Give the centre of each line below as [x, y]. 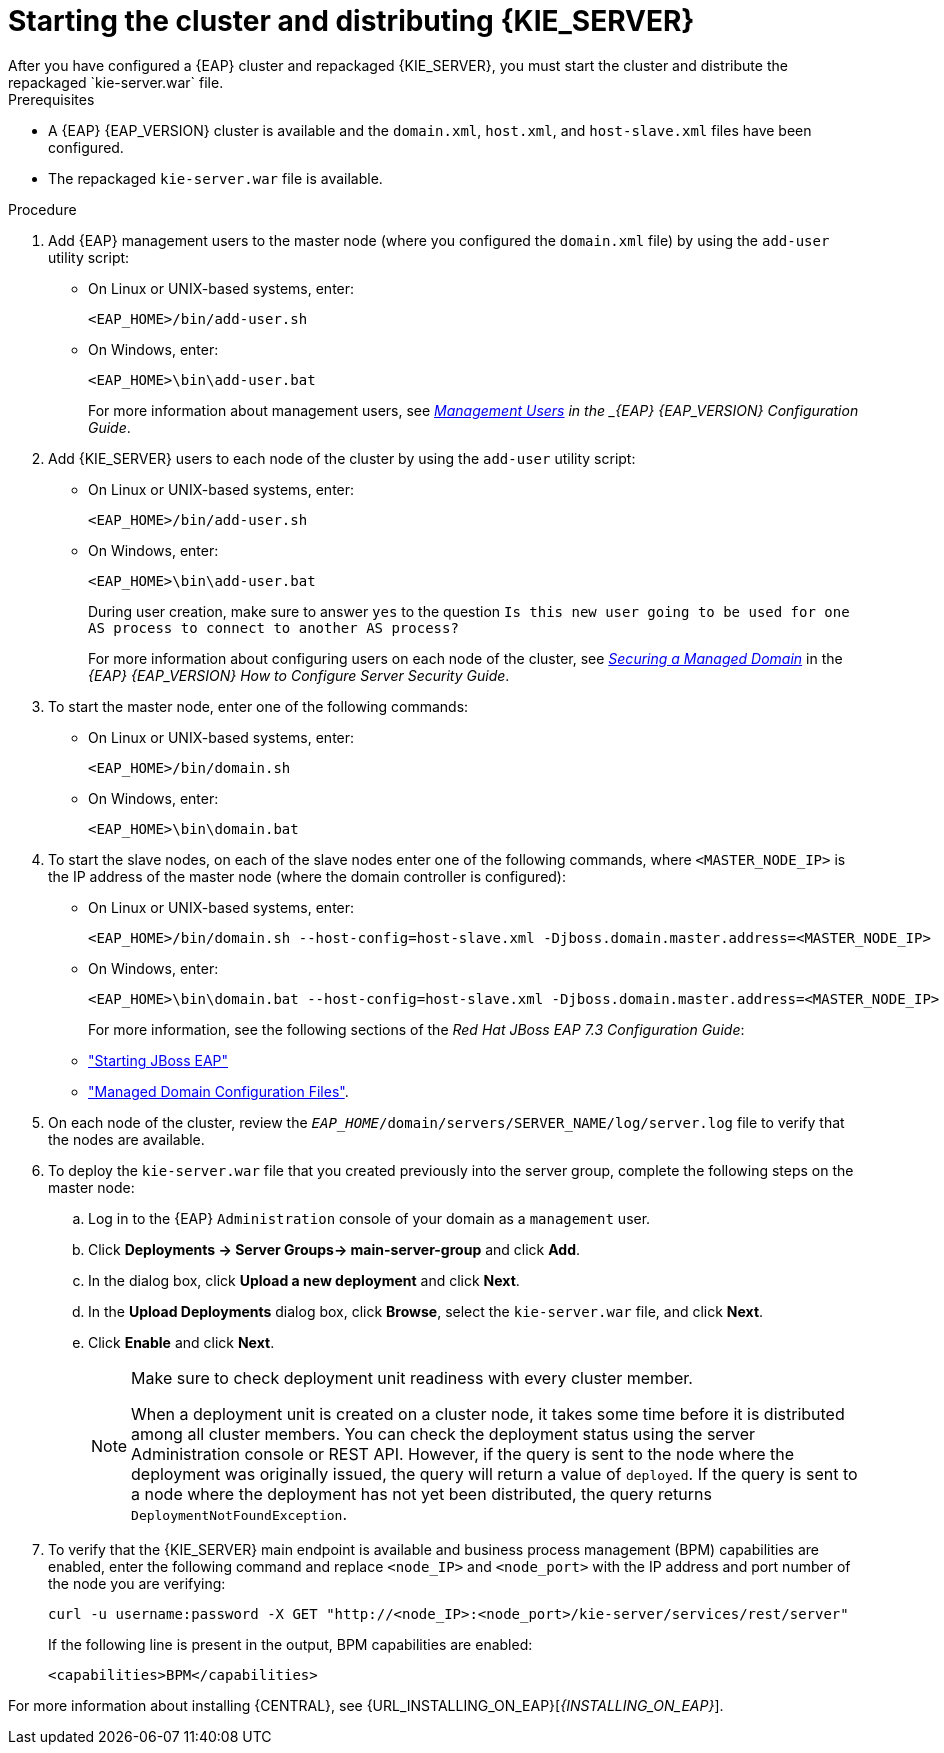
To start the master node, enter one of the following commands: [258, 706]
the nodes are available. [126, 1139]
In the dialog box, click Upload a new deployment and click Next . [304, 1280]
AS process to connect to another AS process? [273, 627]
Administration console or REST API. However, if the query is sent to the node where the [463, 1453]
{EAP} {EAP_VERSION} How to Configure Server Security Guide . [299, 675]
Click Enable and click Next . [181, 1342]
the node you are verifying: [137, 1583]
